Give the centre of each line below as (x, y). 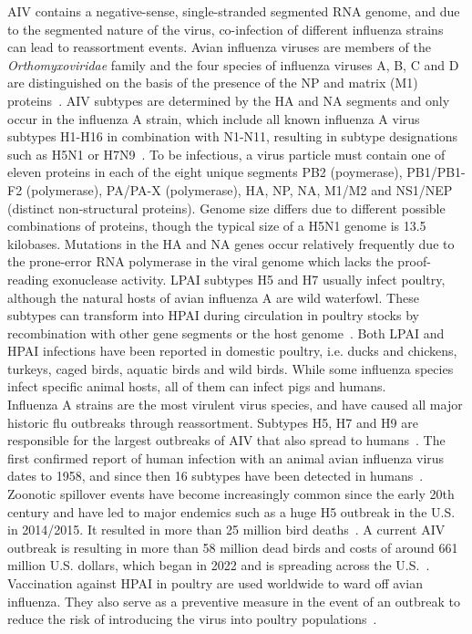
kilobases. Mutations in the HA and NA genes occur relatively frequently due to (231, 243)
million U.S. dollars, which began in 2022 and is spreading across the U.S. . (219, 565)
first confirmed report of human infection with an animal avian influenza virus (226, 457)
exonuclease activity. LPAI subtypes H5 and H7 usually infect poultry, (249, 279)
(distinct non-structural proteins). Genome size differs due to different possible (226, 208)
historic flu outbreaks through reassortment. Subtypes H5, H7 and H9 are (213, 422)
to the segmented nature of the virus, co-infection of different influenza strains (226, 29)
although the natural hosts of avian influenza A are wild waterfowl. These (213, 297)
